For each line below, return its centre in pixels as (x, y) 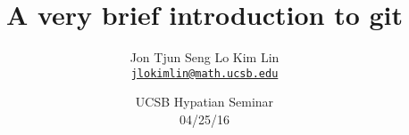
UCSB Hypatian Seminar (204, 102)
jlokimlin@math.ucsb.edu (204, 73)
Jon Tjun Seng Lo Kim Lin (204, 57)
